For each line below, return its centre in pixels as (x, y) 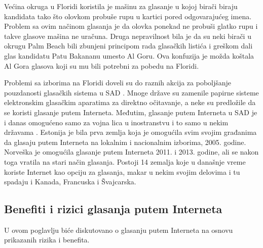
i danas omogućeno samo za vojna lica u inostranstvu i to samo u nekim (116, 122)
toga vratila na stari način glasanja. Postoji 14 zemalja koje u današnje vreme (125, 161)
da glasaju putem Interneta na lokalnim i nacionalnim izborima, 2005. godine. (125, 142)
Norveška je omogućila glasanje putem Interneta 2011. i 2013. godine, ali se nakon (131, 152)
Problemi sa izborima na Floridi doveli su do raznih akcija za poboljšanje (118, 83)
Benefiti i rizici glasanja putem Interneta (113, 209)
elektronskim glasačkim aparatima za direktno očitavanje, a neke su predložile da (130, 102)
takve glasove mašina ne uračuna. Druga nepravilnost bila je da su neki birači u (128, 36)
